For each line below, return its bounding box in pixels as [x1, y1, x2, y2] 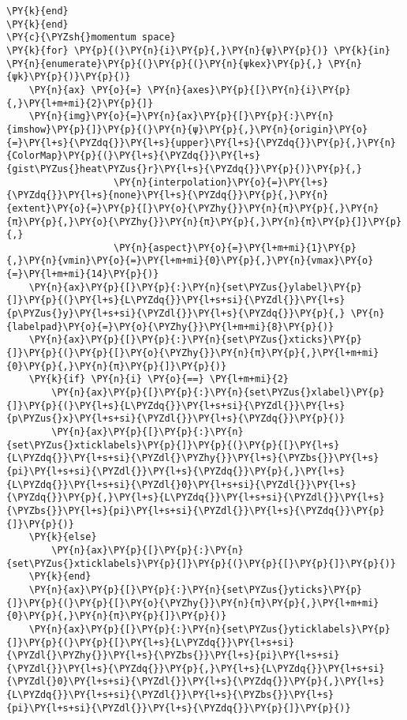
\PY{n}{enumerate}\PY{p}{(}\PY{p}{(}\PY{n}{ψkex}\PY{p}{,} [6, 58, 323, 69]
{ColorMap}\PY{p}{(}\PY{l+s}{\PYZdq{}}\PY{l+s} [6, 150, 261, 162]
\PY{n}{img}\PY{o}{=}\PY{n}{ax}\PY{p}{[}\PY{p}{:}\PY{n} [28, 111, 334, 122]
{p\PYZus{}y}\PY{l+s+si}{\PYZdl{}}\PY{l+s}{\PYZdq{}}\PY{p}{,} [6, 308, 345, 320]
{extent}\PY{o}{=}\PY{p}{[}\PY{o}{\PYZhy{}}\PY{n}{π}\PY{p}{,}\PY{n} [6, 202, 379, 214]
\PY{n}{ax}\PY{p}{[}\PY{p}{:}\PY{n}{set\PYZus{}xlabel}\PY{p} [51, 387, 385, 399]
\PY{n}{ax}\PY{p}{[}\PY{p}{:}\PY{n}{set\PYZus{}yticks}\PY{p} [28, 583, 363, 595]
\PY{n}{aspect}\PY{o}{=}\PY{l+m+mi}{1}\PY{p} [114, 242, 357, 253]
